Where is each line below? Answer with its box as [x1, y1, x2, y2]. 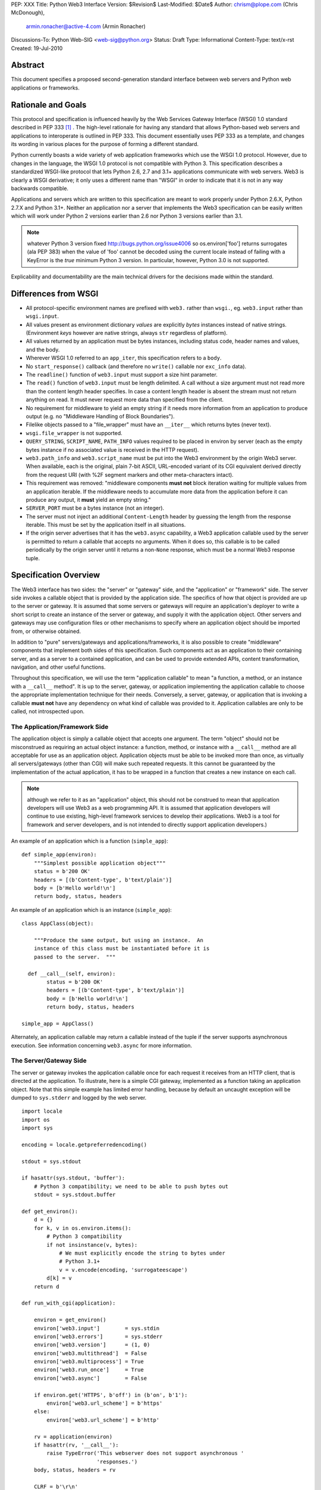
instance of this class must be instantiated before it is [33, 945, 210, 952]
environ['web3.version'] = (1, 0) [33, 1342, 150, 1348]
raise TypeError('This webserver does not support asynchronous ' [46, 1450, 244, 1457]
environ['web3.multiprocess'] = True [33, 1358, 144, 1365]
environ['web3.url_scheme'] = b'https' [46, 1400, 163, 1407]
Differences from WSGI [11, 288, 99, 299]
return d [33, 1283, 59, 1290]
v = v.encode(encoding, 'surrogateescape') [59, 1266, 188, 1273]
